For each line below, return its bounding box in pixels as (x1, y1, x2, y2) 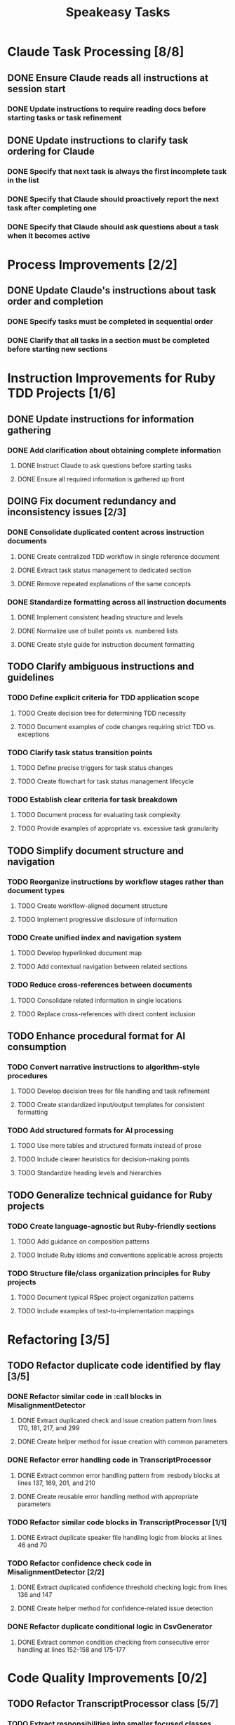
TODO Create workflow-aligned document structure (17, 902, 168, 910)
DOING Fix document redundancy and (7, 495, 177, 507)
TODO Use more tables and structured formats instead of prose (17, 1142, 202, 1150)
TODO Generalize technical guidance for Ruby (7, 1189, 213, 1201)
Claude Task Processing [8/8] (7, 44, 184, 60)
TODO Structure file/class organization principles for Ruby (7, 1268, 210, 1278)
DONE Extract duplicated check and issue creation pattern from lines (17, 1416, 217, 1425)
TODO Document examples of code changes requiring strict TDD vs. (17, 722, 216, 731)
